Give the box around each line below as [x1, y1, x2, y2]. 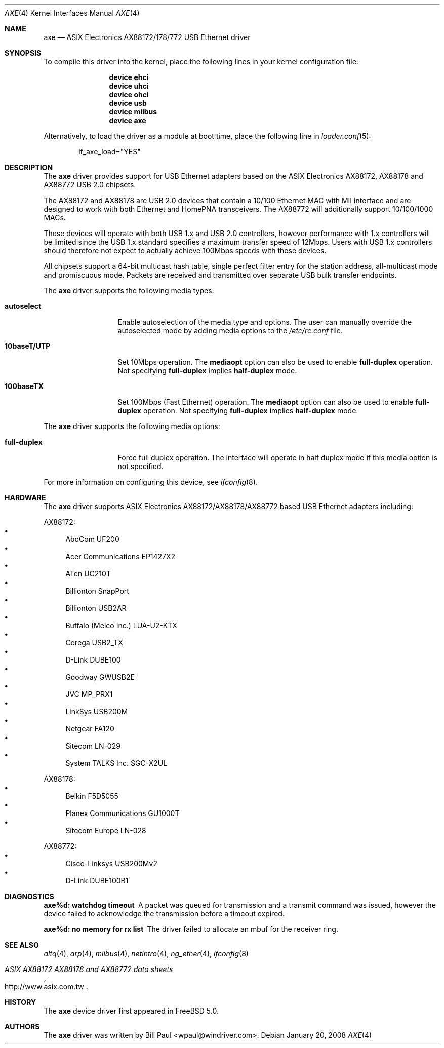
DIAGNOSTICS [5, 892, 54, 901]
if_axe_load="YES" [78, 147, 141, 156]
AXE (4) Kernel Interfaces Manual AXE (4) [5, 9, 140, 17]
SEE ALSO [5, 941, 39, 949]
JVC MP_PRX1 [65, 690, 113, 698]
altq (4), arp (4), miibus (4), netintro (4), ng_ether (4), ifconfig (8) [44, 949, 249, 958]
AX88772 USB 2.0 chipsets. [44, 180, 136, 189]
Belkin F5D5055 [65, 792, 118, 800]
